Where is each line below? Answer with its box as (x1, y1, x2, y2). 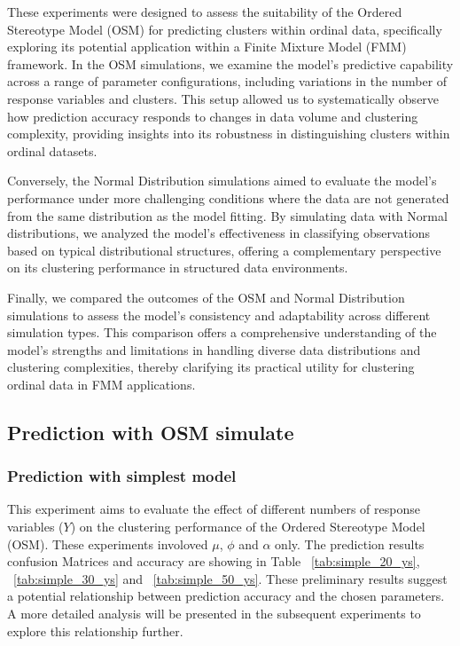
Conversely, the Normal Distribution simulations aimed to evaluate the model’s (7, 171, 437, 190)
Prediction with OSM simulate (7, 418, 294, 445)
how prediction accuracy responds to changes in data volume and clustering (7, 106, 418, 125)
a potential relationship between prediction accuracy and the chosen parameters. (7, 587, 445, 605)
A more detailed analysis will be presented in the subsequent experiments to (7, 604, 421, 623)
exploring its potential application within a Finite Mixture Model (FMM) (7, 37, 407, 56)
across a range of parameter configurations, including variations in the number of (7, 72, 448, 91)
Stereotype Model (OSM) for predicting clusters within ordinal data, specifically (7, 20, 442, 38)
